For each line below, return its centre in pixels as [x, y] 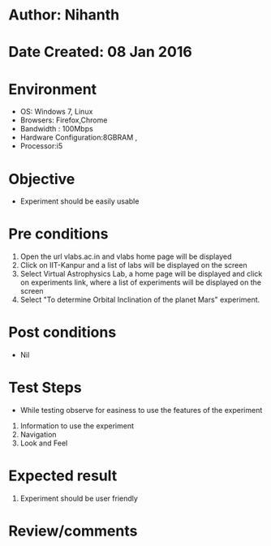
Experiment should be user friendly [79, 498]
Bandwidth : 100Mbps [56, 129]
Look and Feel [44, 443]
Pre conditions [58, 234]
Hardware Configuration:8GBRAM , [79, 138]
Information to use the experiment [77, 426]
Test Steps [45, 388]
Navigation [38, 435]
